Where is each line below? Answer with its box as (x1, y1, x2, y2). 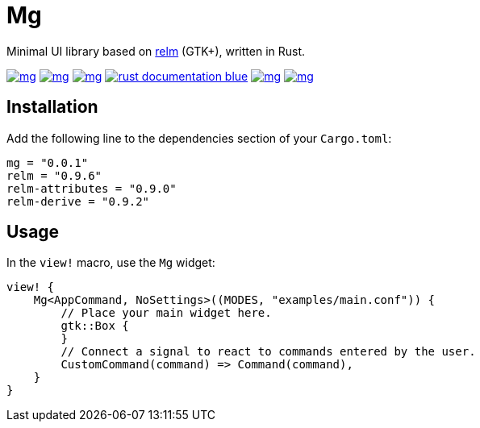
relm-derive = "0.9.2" (6, 194, 150, 208)
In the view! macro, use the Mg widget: (6, 256, 215, 270)
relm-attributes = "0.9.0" (6, 181, 177, 195)
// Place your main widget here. (61, 306, 272, 320)
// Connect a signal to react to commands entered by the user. (61, 345, 476, 359)
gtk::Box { (61, 319, 129, 333)
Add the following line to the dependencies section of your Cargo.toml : (6, 131, 392, 145)
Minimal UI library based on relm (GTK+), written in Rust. (6, 44, 306, 58)
